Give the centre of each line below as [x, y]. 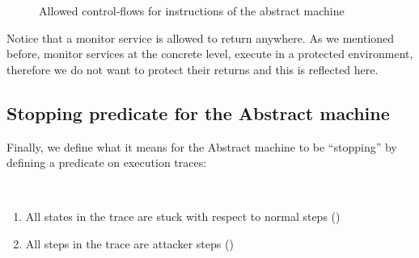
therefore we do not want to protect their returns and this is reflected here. [193, 69]
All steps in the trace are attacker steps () [129, 243]
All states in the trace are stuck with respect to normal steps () [183, 216]
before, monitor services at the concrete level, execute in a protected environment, [210, 54]
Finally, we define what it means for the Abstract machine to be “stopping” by [202, 146]
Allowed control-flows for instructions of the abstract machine [192, 10]
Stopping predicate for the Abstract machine [198, 112]
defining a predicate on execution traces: [107, 162]
